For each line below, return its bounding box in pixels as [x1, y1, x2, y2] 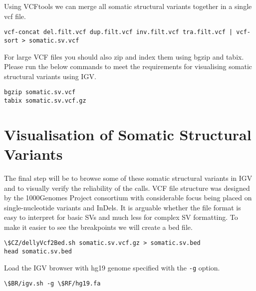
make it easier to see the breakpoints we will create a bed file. [4, 221, 193, 232]
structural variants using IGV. [4, 71, 96, 81]
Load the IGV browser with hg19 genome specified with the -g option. [4, 262, 220, 272]
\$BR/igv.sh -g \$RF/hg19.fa [4, 280, 101, 287]
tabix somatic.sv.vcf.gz [4, 97, 86, 104]
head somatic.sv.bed [4, 248, 72, 255]
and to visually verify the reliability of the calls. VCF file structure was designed [4, 182, 250, 193]
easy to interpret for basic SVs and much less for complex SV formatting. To [4, 212, 238, 222]
